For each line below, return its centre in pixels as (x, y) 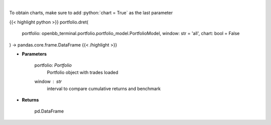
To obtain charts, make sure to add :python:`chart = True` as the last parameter (91, 13)
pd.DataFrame (49, 111)
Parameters (34, 54)
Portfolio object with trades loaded (83, 72)
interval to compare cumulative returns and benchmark (104, 88)
